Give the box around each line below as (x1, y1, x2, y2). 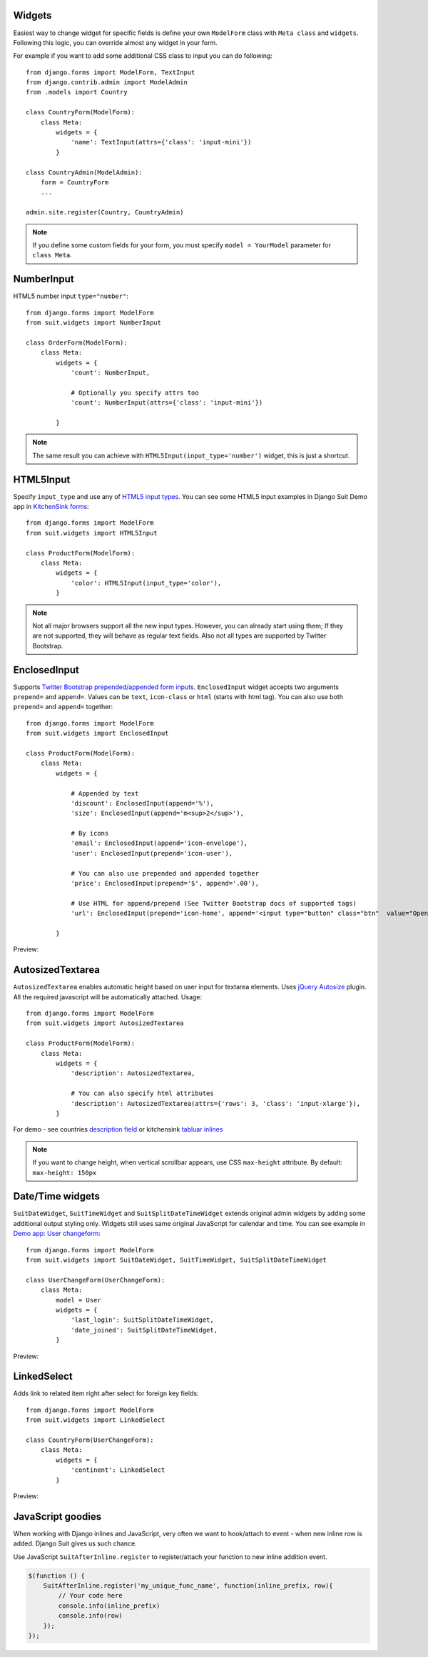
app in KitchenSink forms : (13, 503, 89, 510)
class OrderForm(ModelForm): (26, 338, 128, 347)
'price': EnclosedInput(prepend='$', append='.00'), (71, 879, 260, 888)
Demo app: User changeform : (13, 1230, 101, 1238)
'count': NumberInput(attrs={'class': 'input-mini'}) (71, 399, 263, 407)
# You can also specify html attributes (71, 1089, 214, 1097)
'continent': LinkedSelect (71, 1466, 165, 1474)
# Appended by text (71, 789, 139, 797)
